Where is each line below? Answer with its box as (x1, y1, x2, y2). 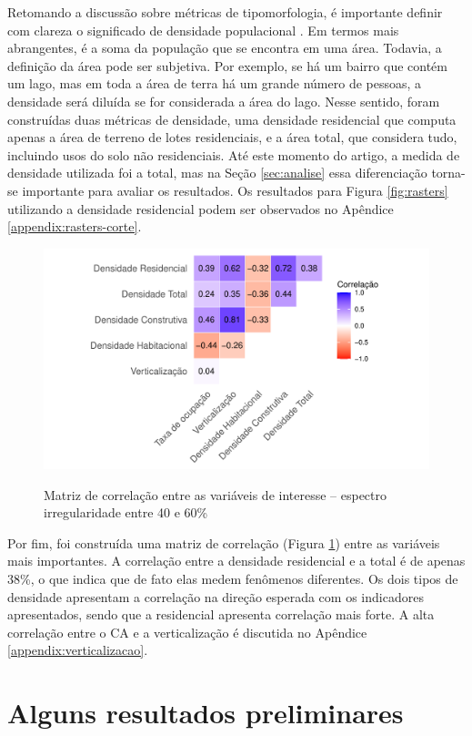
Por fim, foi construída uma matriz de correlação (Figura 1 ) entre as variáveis (7, 533, 440, 552)
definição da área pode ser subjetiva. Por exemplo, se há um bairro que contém (7, 56, 447, 75)
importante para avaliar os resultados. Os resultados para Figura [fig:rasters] (22, 180, 448, 199)
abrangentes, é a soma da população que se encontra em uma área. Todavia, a (7, 38, 442, 57)
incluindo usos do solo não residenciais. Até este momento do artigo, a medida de (7, 145, 460, 164)
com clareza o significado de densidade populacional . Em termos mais (7, 20, 399, 39)
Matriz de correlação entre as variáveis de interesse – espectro (44, 485, 387, 504)
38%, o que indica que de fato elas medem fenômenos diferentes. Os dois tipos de (7, 568, 458, 588)
